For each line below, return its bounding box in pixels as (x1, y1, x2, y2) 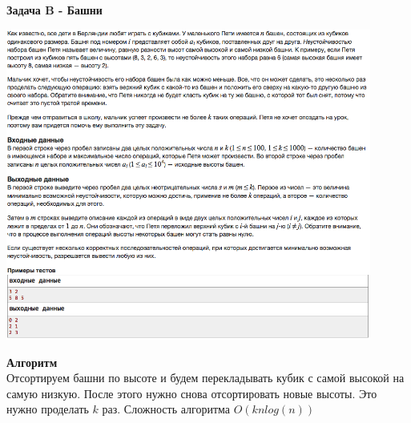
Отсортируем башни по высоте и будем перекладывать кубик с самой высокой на (6, 369, 405, 386)
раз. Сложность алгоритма (102, 401, 231, 417)
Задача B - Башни (6, 2, 103, 18)
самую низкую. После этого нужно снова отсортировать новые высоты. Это (6, 385, 377, 401)
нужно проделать (6, 401, 89, 417)
